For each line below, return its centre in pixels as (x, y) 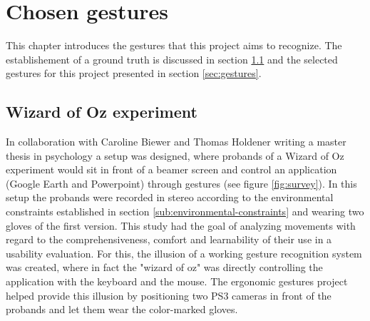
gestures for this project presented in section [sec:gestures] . (134, 73)
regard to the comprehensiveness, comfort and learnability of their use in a (169, 239)
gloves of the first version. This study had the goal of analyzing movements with (181, 225)
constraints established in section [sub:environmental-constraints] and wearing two (185, 212)
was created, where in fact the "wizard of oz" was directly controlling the (164, 267)
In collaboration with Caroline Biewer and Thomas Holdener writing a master (176, 142)
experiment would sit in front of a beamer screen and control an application (171, 169)
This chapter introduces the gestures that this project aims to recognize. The (174, 45)
